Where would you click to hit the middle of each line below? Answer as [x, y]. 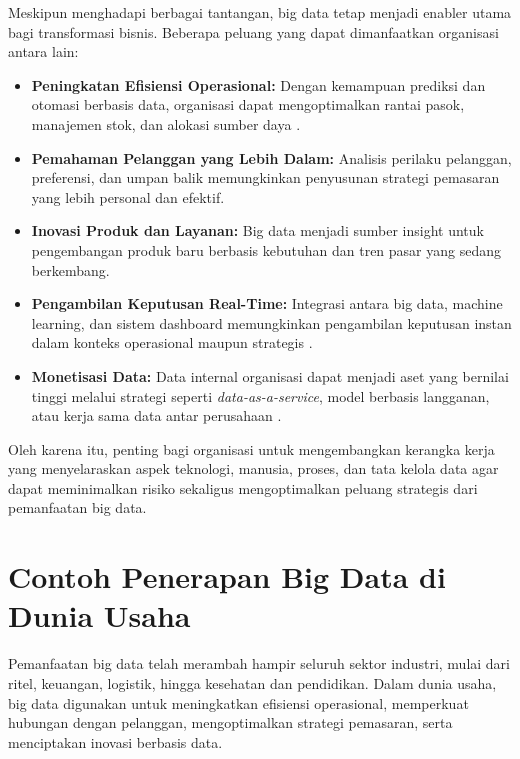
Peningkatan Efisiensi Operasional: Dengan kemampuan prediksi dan [258, 84]
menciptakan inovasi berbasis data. [115, 741]
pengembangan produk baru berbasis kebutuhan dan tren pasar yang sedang [266, 249]
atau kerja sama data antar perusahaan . [156, 415]
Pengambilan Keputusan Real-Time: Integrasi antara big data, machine [267, 303]
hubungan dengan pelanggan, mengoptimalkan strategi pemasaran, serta [230, 722]
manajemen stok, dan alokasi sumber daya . [166, 123]
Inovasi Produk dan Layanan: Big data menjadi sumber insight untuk [257, 230]
